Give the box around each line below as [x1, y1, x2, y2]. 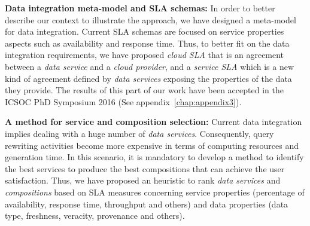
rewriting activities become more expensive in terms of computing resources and [5, 139, 299, 151]
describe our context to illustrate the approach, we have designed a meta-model [5, 13, 296, 26]
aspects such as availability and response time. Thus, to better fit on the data [5, 36, 290, 49]
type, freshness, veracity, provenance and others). [5, 209, 185, 222]
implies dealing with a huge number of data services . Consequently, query [5, 127, 274, 139]
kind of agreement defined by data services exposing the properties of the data [5, 72, 292, 84]
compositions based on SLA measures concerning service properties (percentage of [5, 185, 305, 198]
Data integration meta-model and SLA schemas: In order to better [5, 2, 275, 14]
